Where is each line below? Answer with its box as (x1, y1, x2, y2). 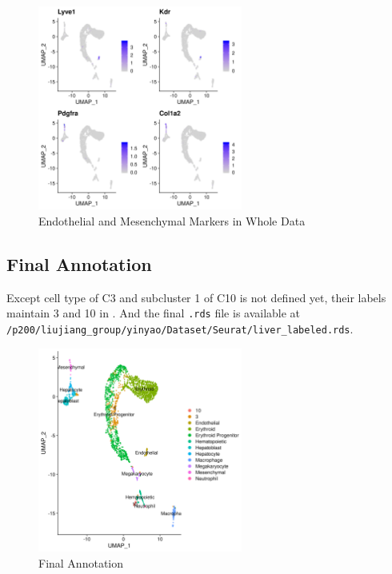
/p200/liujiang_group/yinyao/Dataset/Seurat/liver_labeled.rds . (6, 321, 354, 337)
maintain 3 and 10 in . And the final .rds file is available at (6, 305, 301, 321)
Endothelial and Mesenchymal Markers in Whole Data (38, 212, 306, 229)
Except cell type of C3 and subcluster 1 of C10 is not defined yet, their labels (6, 289, 386, 305)
